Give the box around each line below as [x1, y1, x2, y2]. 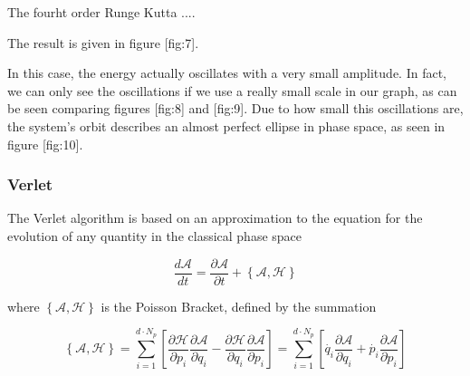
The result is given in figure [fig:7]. [7, 33, 199, 52]
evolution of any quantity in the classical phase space [7, 226, 302, 245]
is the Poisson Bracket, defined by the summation [101, 296, 377, 315]
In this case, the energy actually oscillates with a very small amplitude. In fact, [7, 63, 446, 82]
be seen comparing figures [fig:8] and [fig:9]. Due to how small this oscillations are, [7, 99, 464, 118]
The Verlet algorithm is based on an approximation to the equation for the [7, 208, 423, 227]
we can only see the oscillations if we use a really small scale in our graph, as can [7, 81, 457, 100]
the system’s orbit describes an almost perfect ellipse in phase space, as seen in [7, 116, 446, 135]
